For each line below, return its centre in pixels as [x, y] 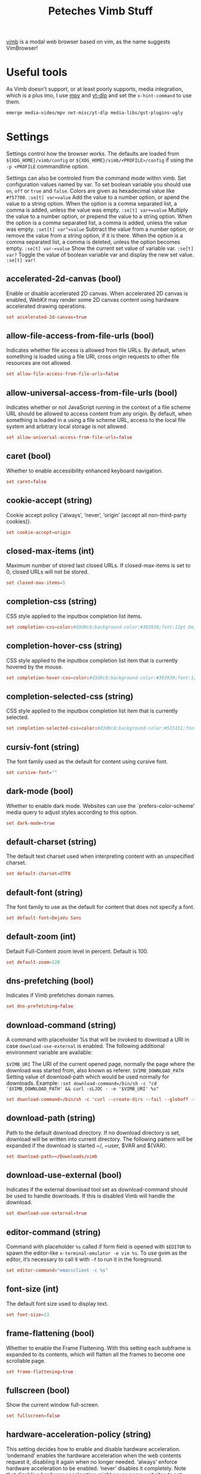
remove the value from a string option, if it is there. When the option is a [95, 235]
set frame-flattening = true [40, 1372]
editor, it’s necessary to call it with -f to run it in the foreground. [84, 1259]
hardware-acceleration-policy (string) [79, 1435]
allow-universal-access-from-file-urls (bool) [92, 393]
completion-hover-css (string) [64, 646]
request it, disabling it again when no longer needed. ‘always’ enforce [92, 1461]
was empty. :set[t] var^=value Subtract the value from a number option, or [100, 229]
